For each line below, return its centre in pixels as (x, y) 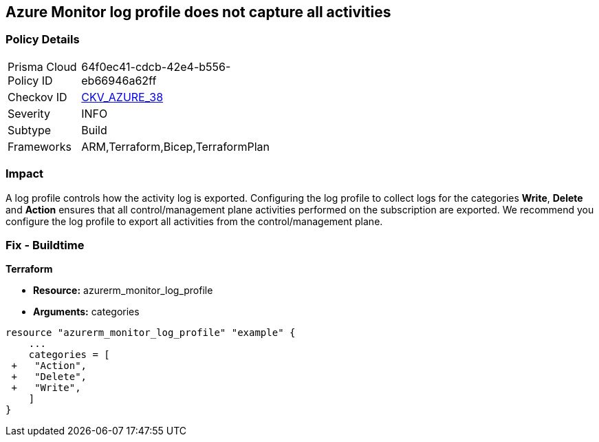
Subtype (30, 130)
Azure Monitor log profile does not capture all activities (198, 12)
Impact (25, 174)
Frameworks (40, 146)
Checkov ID (37, 97)
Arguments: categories (86, 312)
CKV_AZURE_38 (122, 97)
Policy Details (43, 40)
